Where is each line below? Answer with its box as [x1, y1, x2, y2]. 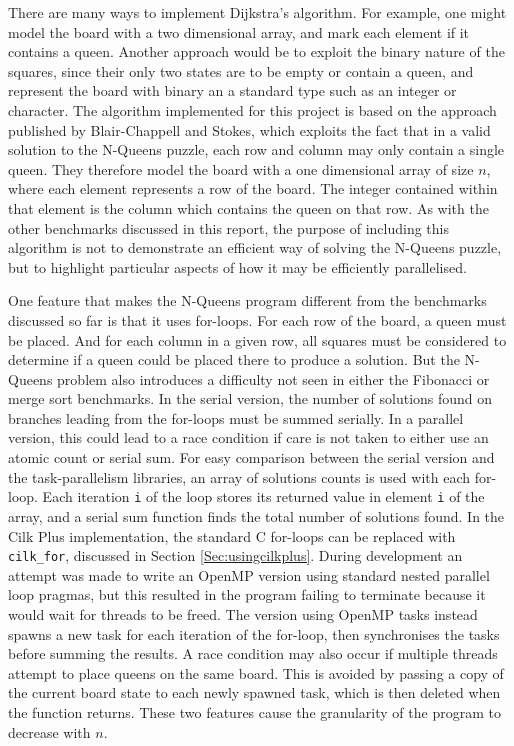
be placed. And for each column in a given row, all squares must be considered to [8, 329, 507, 350]
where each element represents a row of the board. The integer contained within [8, 178, 498, 199]
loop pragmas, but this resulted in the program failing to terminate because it [8, 584, 486, 605]
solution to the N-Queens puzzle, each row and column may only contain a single [8, 139, 505, 160]
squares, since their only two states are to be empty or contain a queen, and [8, 60, 474, 81]
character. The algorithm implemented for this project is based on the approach [8, 99, 497, 120]
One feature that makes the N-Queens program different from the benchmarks [8, 290, 487, 311]
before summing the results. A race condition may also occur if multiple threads [8, 643, 498, 664]
